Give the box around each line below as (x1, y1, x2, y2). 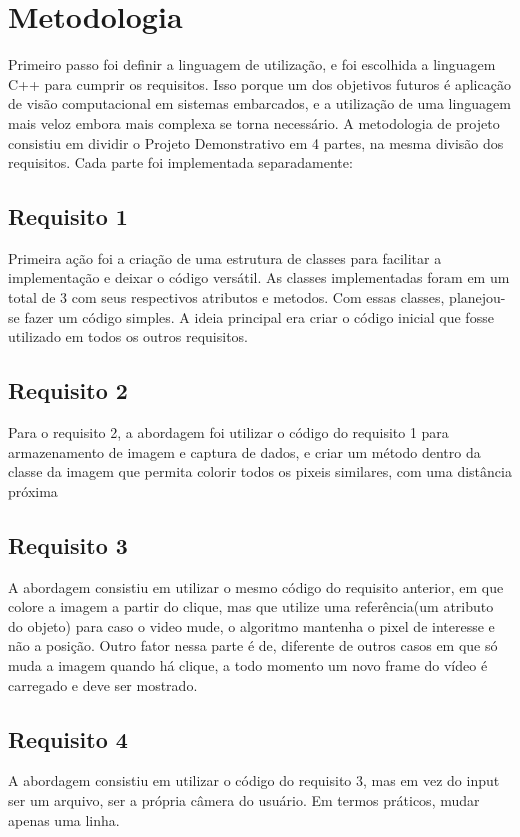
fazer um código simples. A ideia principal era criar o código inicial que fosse (24, 306, 494, 327)
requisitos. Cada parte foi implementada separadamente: (8, 152, 353, 173)
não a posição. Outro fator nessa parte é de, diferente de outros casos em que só (8, 635, 498, 656)
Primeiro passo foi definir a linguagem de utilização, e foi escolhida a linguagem (8, 54, 496, 75)
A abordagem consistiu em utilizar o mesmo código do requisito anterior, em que (8, 576, 504, 597)
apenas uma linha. (8, 809, 120, 830)
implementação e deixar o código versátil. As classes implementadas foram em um (8, 267, 510, 288)
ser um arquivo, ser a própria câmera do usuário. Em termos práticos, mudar (8, 790, 480, 810)
